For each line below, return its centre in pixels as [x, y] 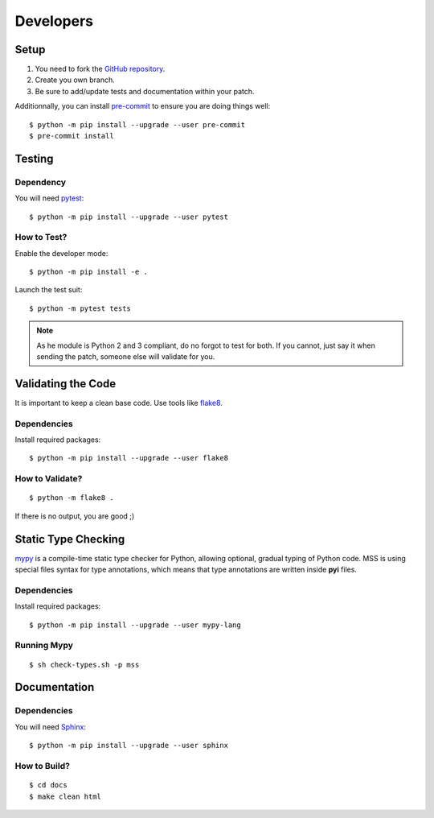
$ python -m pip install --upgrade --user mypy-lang [135, 625]
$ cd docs [48, 785]
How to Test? [41, 238]
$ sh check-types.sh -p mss [84, 665]
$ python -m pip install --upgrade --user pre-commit [137, 124]
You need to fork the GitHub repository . [100, 69]
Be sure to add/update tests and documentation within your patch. [145, 91]
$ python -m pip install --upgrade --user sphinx [129, 746]
